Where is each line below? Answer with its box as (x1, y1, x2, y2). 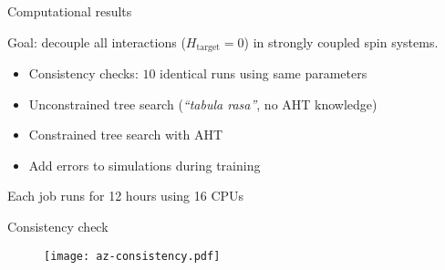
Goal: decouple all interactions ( (7, 32, 186, 51)
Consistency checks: (28, 64, 139, 83)
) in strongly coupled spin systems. (243, 32, 439, 51)
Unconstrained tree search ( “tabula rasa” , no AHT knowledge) (28, 94, 378, 113)
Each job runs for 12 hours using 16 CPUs (7, 186, 244, 205)
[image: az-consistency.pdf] (44, 249, 221, 263)
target (196, 43, 221, 53)
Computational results (7, 2, 132, 20)
